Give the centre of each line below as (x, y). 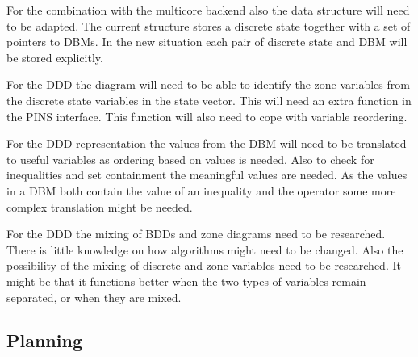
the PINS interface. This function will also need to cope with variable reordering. (207, 116)
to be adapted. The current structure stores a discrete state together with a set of (209, 25)
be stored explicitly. (55, 57)
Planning (44, 340)
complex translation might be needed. (100, 206)
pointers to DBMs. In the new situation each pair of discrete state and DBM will (207, 42)
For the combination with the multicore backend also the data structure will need (208, 10)
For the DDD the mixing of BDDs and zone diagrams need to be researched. (196, 234)
